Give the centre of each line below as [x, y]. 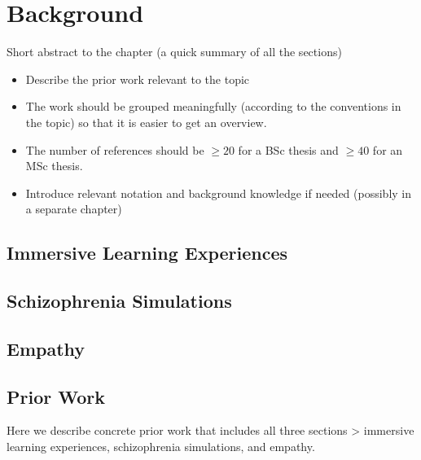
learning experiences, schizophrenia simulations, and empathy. [161, 447]
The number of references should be [115, 149]
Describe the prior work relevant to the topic [138, 79]
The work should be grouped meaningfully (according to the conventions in [213, 106]
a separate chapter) [74, 209]
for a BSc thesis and [288, 149]
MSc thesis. [54, 166]
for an [388, 149]
